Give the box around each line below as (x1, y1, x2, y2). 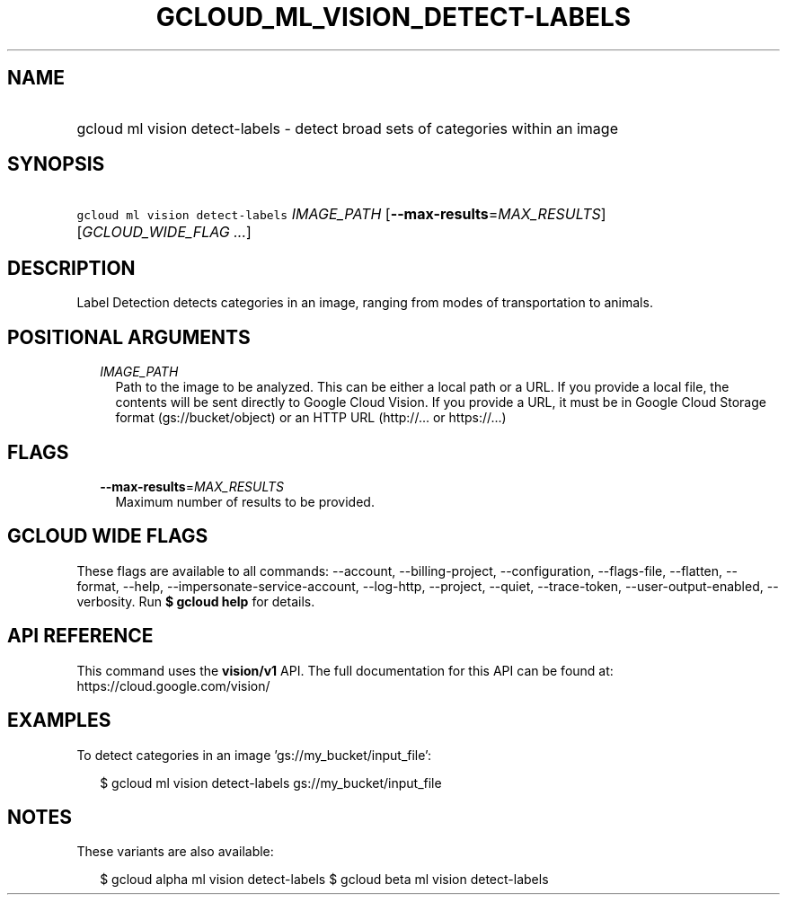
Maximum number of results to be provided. (115, 493, 375, 509)
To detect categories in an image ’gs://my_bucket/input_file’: (76, 747, 431, 763)
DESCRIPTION (7, 256, 136, 279)
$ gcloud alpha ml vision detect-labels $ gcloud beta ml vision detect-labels (100, 871, 549, 888)
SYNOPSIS (7, 153, 105, 176)
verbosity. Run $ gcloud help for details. (76, 593, 315, 609)
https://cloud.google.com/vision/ (76, 677, 270, 694)
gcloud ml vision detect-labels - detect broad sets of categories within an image (76, 119, 618, 137)
